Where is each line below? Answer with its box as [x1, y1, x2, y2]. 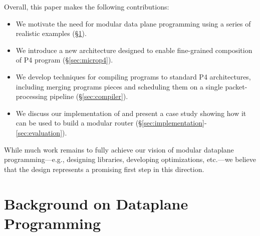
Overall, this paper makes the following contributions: [4, 1, 169, 11]
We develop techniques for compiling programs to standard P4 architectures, [16, 71, 251, 81]
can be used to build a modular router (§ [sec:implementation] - [16, 117, 207, 128]
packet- [225, 81, 247, 91]
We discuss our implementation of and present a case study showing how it [16, 107, 246, 118]
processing [16, 91, 48, 101]
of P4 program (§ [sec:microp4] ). [16, 54, 113, 65]
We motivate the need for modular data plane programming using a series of [16, 18, 251, 28]
